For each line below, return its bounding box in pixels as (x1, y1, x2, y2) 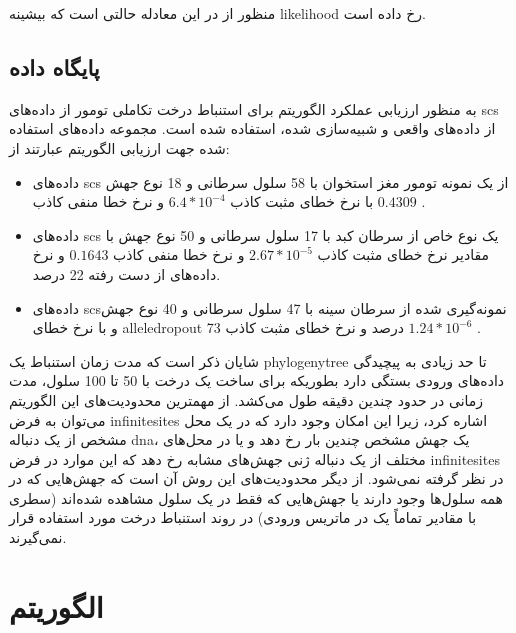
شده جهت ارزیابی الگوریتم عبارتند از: (9, 137, 230, 158)
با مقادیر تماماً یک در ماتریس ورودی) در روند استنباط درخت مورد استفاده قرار (9, 507, 477, 528)
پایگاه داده (9, 51, 100, 82)
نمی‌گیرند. (9, 527, 67, 548)
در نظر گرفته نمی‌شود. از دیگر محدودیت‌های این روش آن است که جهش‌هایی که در (9, 468, 504, 489)
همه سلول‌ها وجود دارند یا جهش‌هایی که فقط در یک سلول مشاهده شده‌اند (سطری (9, 487, 503, 508)
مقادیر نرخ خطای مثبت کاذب (317, 244, 490, 265)
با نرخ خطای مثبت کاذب (230, 191, 374, 212)
